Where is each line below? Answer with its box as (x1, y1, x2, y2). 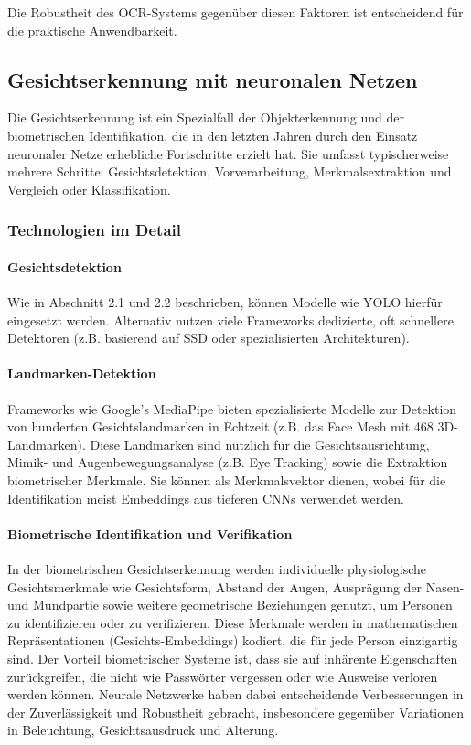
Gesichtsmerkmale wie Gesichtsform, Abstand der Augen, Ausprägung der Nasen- (7, 577, 465, 596)
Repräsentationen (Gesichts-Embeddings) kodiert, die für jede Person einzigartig (7, 631, 458, 650)
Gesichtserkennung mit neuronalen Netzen (7, 65, 418, 93)
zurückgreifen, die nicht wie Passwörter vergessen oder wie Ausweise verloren (7, 666, 438, 686)
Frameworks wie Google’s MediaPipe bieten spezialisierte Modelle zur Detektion (7, 399, 457, 418)
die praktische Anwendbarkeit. (7, 20, 177, 39)
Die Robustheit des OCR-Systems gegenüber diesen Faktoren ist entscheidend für (7, 3, 464, 21)
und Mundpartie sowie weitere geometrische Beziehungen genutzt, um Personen (7, 595, 453, 614)
